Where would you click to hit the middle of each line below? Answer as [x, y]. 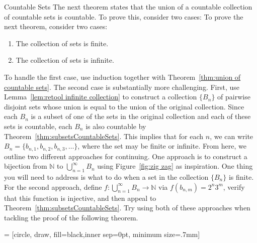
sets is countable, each [38, 126]
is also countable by [116, 126]
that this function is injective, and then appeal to [80, 198]
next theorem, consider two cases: [56, 26]
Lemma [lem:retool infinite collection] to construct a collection [101, 97]
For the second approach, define [53, 187]
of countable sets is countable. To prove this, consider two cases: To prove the [124, 16]
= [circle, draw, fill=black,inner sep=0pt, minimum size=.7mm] [102, 234]
